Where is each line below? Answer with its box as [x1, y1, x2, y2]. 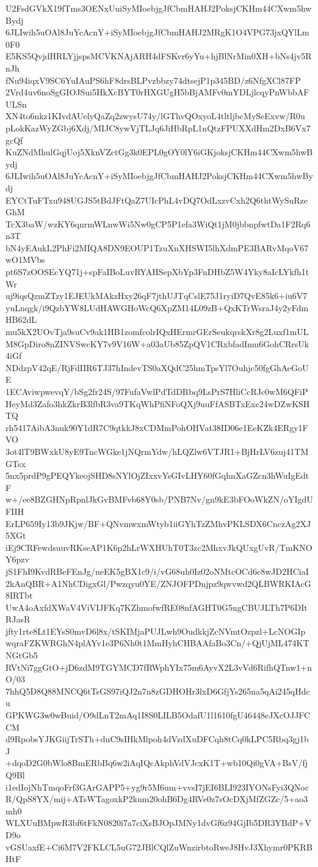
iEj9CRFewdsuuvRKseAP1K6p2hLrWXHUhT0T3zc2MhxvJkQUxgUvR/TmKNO [5, 540, 313, 553]
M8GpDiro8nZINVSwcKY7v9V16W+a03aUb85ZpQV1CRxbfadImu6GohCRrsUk [5, 337, 309, 350]
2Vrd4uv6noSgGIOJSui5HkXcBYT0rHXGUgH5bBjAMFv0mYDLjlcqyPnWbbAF [5, 86, 309, 98]
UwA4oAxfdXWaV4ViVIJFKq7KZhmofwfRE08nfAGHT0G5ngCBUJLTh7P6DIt [5, 600, 308, 613]
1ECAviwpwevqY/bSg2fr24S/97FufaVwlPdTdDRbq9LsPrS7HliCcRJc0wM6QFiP [5, 385, 308, 397]
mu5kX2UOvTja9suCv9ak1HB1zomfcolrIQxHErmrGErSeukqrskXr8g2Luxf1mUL [5, 325, 309, 338]
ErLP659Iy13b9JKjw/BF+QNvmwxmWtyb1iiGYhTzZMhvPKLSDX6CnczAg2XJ [5, 517, 311, 529]
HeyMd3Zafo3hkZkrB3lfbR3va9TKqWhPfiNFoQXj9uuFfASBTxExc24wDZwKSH [5, 397, 310, 410]
